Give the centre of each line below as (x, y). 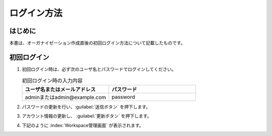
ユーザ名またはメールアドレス (60, 89)
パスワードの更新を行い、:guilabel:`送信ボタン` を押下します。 (86, 107)
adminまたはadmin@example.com (65, 97)
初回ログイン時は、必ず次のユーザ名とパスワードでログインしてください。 (99, 69)
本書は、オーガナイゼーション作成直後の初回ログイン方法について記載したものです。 (97, 43)
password (123, 97)
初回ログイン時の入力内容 (52, 80)
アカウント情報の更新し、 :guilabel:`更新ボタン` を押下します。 (87, 116)
